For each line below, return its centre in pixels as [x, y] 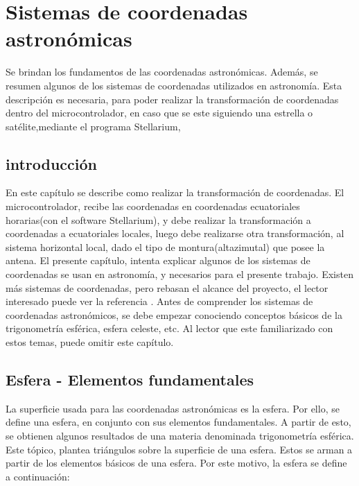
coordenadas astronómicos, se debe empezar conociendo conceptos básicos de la [174, 314]
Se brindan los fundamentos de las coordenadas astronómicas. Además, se [162, 72]
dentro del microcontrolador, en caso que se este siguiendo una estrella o [159, 113]
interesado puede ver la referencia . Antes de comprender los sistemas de [159, 301]
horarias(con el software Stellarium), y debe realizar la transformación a [158, 219]
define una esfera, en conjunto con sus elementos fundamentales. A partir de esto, [178, 422]
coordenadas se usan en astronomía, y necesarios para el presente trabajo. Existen [179, 274]
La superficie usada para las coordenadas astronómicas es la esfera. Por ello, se [173, 408]
